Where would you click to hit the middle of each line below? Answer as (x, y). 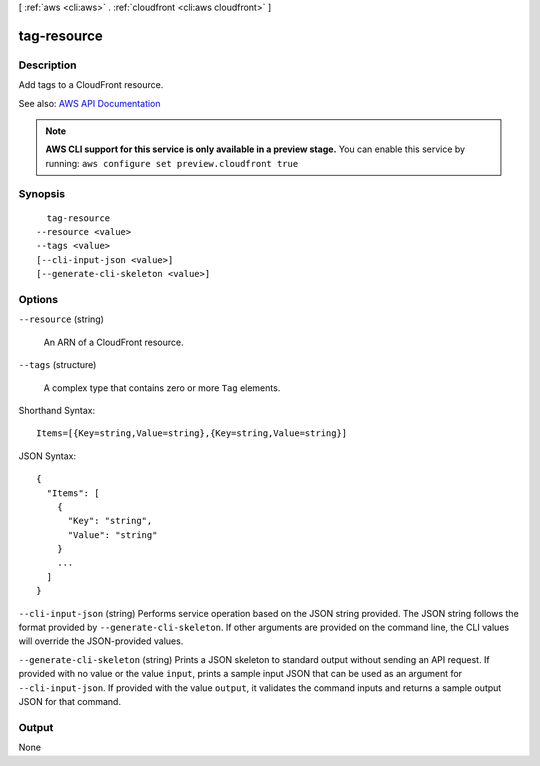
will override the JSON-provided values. (101, 641)
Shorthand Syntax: (56, 410)
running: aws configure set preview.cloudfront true (172, 163)
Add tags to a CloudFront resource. (91, 85)
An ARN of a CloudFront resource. (113, 342)
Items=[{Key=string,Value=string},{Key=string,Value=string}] (192, 433)
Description (47, 65)
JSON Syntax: (47, 456)
